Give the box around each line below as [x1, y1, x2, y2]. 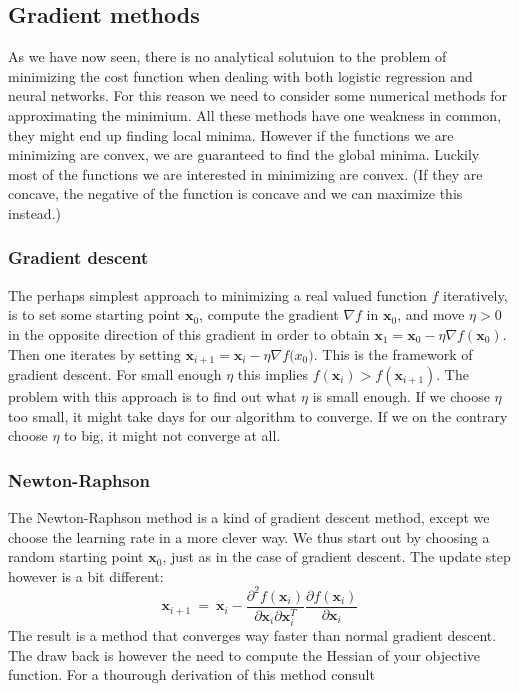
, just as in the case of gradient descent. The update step [162, 546, 511, 567]
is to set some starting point [8, 304, 181, 325]
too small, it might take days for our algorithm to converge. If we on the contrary [8, 405, 508, 426]
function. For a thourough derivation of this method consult [8, 664, 375, 685]
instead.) [8, 202, 61, 223]
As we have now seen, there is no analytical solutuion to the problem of [8, 46, 447, 67]
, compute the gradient [199, 304, 339, 325]
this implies [237, 364, 308, 384]
